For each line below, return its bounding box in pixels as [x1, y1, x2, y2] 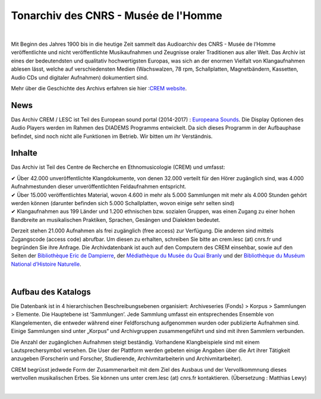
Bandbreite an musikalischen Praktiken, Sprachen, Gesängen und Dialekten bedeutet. [11, 216, 221, 223]
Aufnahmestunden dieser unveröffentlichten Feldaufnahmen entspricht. [11, 183, 187, 190]
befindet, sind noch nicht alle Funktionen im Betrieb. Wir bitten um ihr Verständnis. [11, 133, 213, 140]
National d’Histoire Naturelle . [11, 260, 81, 268]
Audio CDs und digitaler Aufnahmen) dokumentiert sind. [11, 74, 149, 81]
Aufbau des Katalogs [11, 287, 92, 297]
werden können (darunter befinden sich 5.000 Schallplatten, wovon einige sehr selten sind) [11, 200, 235, 207]
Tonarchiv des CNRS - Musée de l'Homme [11, 9, 222, 22]
